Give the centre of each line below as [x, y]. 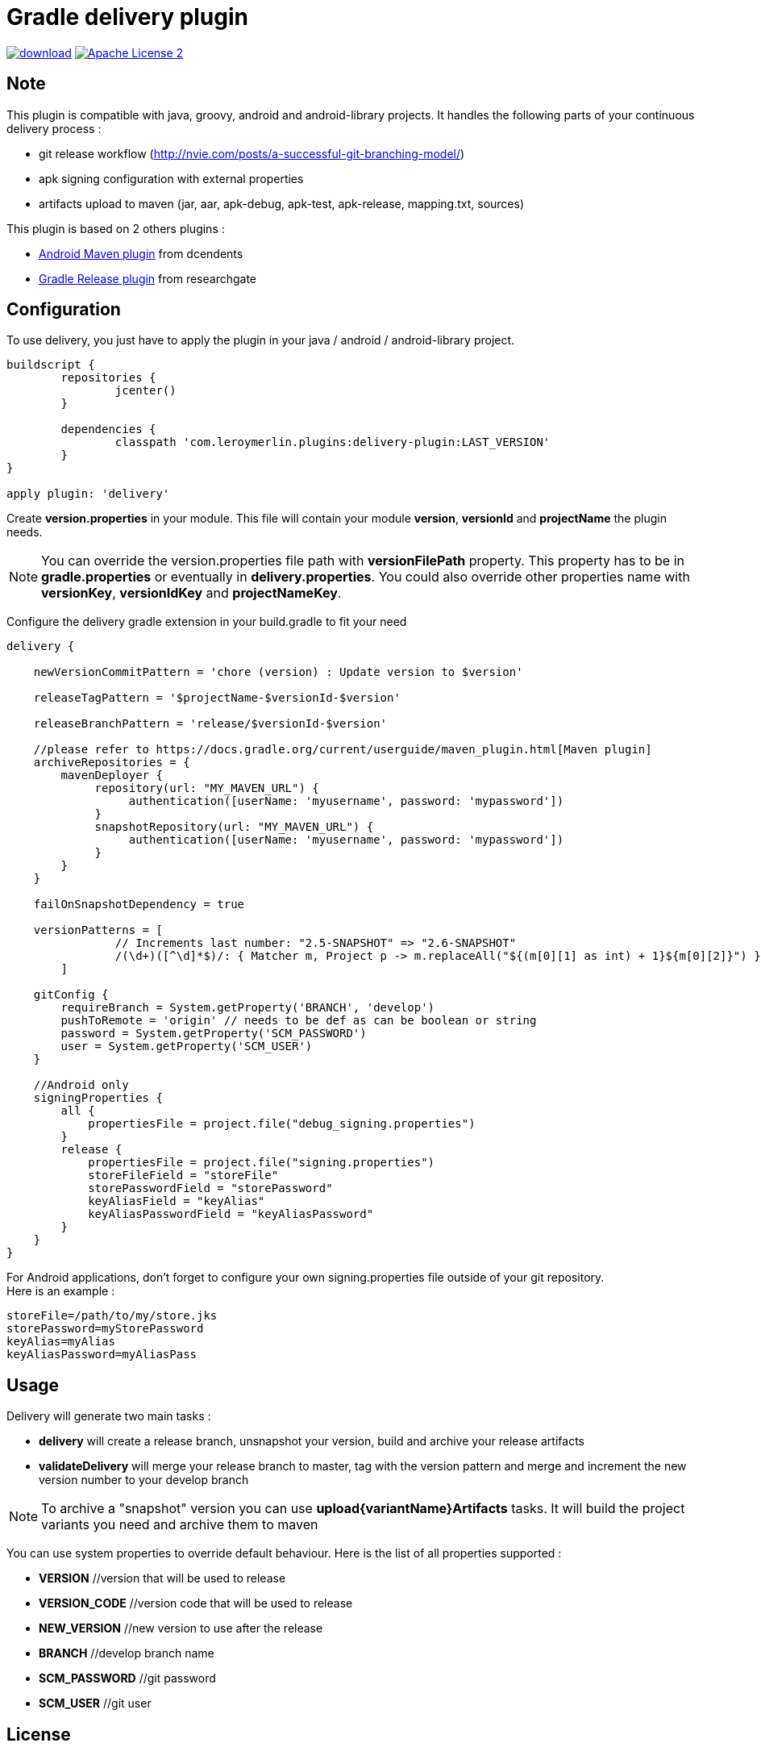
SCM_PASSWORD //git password [127, 1678]
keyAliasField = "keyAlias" [177, 1201]
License [39, 1734]
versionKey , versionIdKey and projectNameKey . [191, 593]
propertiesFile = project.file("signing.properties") [262, 1163]
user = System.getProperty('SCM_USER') [187, 1047]
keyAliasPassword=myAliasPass [102, 1355]
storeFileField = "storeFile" [183, 1176]
